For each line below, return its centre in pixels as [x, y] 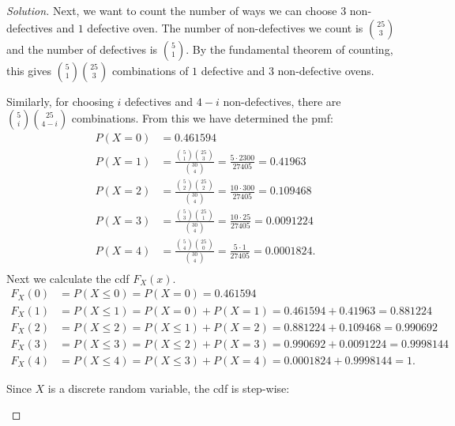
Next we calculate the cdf [68, 278]
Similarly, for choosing [60, 101]
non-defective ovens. [326, 70]
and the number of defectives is [82, 49]
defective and [233, 70]
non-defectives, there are [282, 101]
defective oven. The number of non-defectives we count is [225, 27]
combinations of [150, 70]
